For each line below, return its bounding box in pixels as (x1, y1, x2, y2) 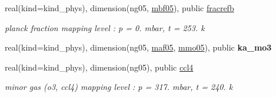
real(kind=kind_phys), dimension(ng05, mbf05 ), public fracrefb (5, 2, 234, 14)
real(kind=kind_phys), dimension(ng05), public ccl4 (5, 61, 194, 73)
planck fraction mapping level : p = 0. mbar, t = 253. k (5, 21, 205, 34)
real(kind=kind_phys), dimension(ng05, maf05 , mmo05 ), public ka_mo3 (5, 41, 272, 53)
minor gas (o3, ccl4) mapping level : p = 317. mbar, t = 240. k (5, 81, 233, 93)
